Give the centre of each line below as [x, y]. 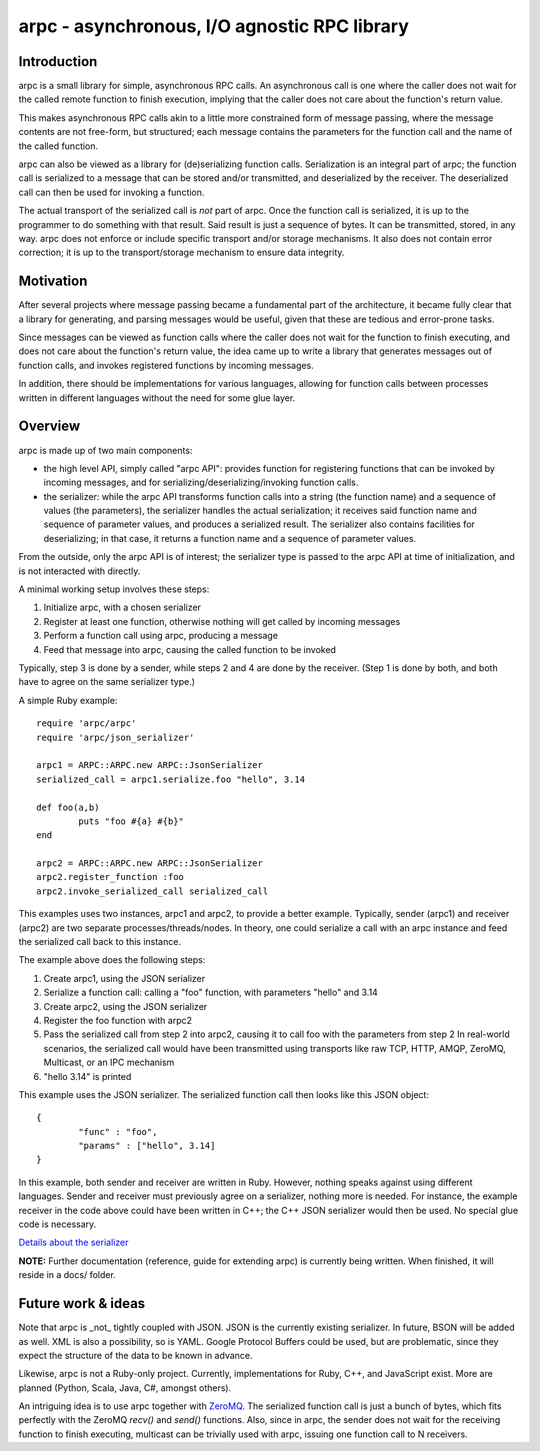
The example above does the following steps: [112, 960]
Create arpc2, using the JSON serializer [125, 1006]
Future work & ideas [82, 1303]
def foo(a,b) [68, 807]
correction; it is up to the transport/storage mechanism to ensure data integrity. [181, 252]
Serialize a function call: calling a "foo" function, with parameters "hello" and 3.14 [211, 992]
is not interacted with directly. [79, 571]
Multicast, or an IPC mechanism [109, 1062]
